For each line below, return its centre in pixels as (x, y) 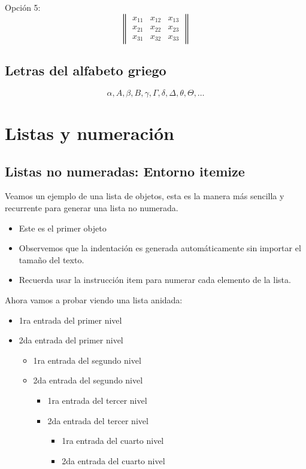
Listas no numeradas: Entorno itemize (125, 171)
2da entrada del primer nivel (71, 340)
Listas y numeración (90, 133)
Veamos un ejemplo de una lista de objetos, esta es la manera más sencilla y (145, 196)
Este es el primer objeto (63, 228)
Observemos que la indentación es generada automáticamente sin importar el (160, 248)
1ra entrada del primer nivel (70, 320)
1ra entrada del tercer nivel (97, 400)
